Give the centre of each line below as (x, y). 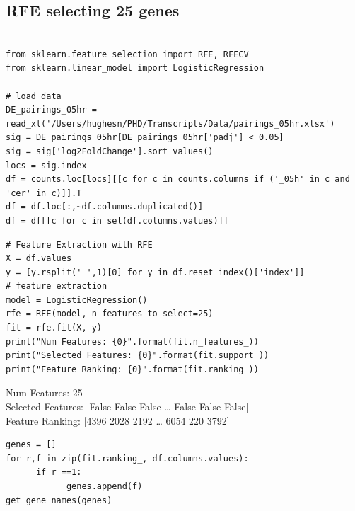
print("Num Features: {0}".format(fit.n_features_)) (132, 341)
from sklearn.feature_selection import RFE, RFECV (127, 54)
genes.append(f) (104, 487)
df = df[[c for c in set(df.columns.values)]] (117, 220)
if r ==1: (59, 472)
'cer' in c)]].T (44, 193)
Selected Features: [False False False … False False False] (127, 407)
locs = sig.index (46, 165)
